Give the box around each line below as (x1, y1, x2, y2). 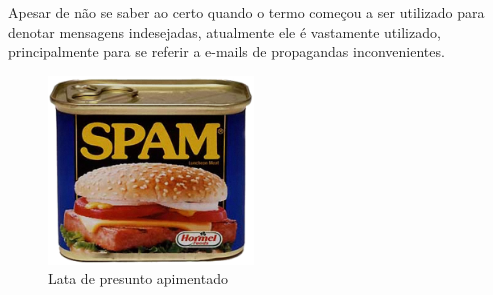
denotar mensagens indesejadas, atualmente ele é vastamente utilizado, (8, 21, 441, 42)
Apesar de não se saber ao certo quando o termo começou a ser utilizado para (8, 2, 485, 22)
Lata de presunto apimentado (48, 268, 228, 289)
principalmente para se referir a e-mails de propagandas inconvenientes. (8, 41, 445, 62)
